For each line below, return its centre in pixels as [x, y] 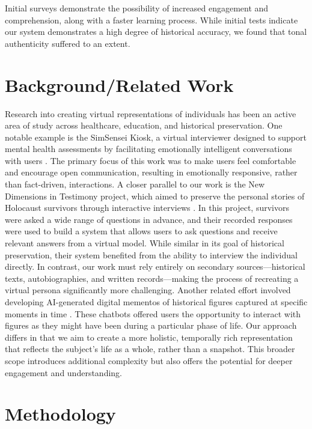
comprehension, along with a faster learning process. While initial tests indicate [151, 20]
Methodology [60, 414]
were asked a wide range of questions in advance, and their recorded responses [149, 219]
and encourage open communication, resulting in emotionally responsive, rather [151, 172]
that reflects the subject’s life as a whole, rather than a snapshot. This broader [150, 349]
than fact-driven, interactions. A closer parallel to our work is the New [135, 184]
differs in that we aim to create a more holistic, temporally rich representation [149, 337]
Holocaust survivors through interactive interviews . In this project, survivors [147, 208]
